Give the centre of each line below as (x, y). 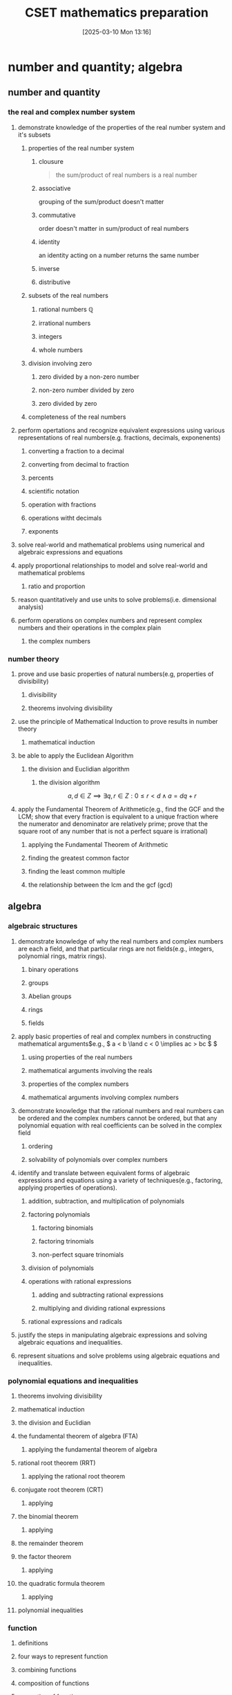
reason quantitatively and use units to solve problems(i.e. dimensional (117, 599)
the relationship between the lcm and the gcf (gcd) (100, 884)
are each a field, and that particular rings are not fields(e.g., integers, (116, 948)
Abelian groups (50, 996)
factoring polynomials (59, 1214)
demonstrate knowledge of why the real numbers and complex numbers (120, 941)
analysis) (31, 607)
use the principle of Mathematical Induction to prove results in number (118, 721)
